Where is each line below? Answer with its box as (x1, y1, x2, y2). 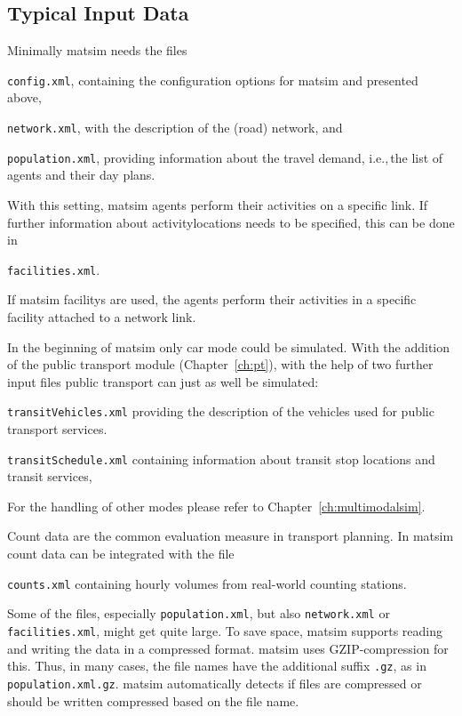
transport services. (7, 420, 108, 438)
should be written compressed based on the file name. (7, 691, 299, 710)
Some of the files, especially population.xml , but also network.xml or (7, 604, 390, 623)
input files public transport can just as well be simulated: (7, 372, 319, 390)
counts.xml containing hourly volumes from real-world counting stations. (7, 574, 407, 592)
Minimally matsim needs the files (7, 41, 187, 60)
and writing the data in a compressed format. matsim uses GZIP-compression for (7, 639, 449, 657)
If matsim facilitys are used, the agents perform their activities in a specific (7, 290, 417, 309)
